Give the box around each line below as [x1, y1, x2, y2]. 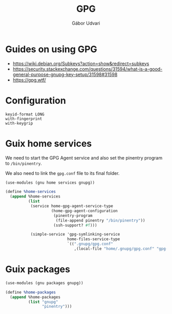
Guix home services [5, 138, 92, 149]
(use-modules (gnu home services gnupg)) [5, 180, 95, 185]
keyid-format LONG [5, 111, 45, 117]
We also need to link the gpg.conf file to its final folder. [5, 170, 120, 176]
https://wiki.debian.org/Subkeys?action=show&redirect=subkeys [12, 60, 149, 67]
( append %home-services [10, 194, 60, 199]
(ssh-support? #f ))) [53, 223, 97, 228]
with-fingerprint [5, 116, 42, 121]
